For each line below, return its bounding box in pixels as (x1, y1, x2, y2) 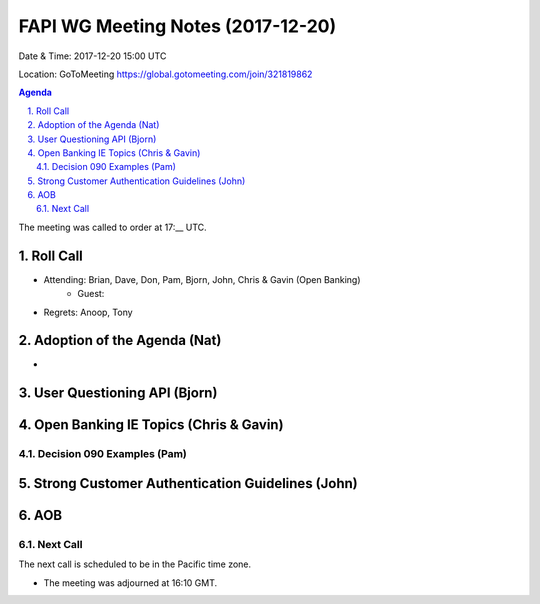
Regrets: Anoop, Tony (43, 306, 134, 318)
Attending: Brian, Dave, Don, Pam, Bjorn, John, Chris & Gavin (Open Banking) (43, 273, 361, 285)
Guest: (77, 288, 105, 300)
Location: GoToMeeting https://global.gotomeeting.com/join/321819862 (18, 68, 313, 80)
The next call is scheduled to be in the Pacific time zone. (18, 558, 252, 570)
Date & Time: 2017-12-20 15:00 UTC (18, 50, 167, 62)
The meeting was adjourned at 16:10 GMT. (43, 576, 218, 589)
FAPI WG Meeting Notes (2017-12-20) (18, 15, 337, 37)
